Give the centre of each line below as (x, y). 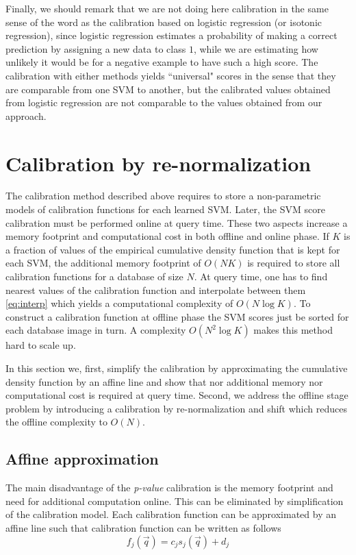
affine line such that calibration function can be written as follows (143, 527)
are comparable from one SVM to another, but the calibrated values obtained (168, 89)
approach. (26, 115)
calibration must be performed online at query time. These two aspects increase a (177, 222)
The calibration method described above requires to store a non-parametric (163, 196)
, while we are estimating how (256, 48)
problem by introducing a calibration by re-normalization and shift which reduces (176, 408)
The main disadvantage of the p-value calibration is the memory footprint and (169, 488)
